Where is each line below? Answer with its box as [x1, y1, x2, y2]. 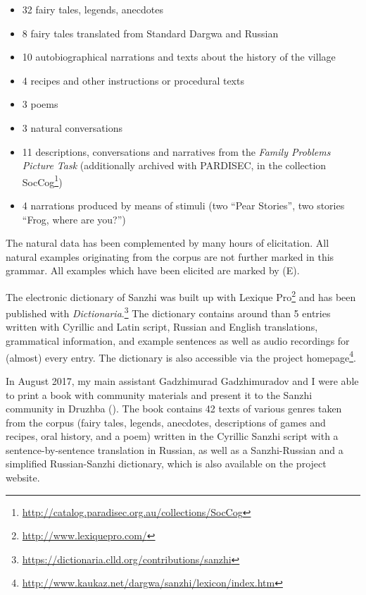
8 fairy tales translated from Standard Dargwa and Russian [22, 25, 279, 40]
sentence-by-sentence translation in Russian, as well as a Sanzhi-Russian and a [6, 442, 343, 457]
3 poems [22, 97, 58, 111]
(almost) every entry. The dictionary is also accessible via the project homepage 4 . [6, 348, 356, 364]
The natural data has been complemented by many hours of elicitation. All [6, 235, 329, 250]
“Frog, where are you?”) [22, 211, 126, 226]
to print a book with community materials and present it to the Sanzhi [6, 387, 313, 402]
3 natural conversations [22, 120, 122, 135]
